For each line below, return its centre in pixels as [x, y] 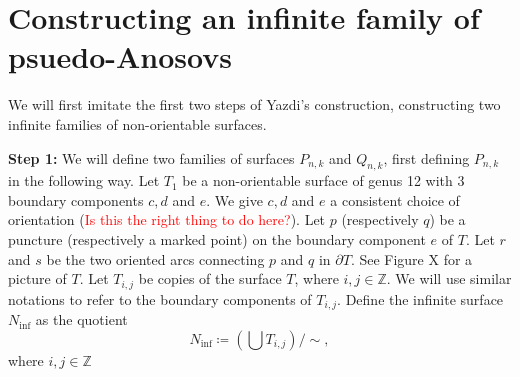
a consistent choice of [395, 199]
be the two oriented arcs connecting [155, 258]
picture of [37, 278]
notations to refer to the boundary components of [160, 298]
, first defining [426, 157]
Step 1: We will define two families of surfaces [151, 157]
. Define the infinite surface [420, 298]
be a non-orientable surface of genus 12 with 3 [323, 180]
